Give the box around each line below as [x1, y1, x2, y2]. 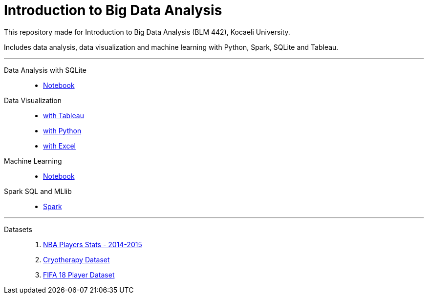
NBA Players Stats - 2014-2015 [43, 240, 142, 249]
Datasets [4, 225, 32, 234]
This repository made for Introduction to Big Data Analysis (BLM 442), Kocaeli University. [4, 27, 290, 36]
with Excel [43, 141, 76, 150]
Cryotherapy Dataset [43, 255, 110, 264]
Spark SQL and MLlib [4, 187, 72, 195]
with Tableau [43, 111, 84, 120]
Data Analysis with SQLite [4, 65, 86, 74]
